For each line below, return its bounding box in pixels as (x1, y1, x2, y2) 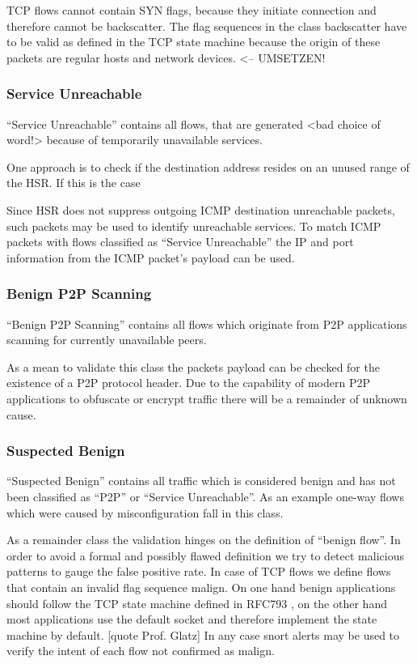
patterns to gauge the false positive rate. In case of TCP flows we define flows (6, 563, 391, 580)
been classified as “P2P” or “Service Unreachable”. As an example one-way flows (6, 487, 404, 504)
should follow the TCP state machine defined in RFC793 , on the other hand (6, 594, 387, 611)
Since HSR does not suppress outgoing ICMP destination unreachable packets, (6, 201, 395, 218)
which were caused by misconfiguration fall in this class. (6, 504, 284, 521)
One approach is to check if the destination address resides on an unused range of (6, 158, 410, 175)
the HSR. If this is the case (6, 174, 141, 191)
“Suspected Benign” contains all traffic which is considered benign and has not (6, 472, 396, 489)
